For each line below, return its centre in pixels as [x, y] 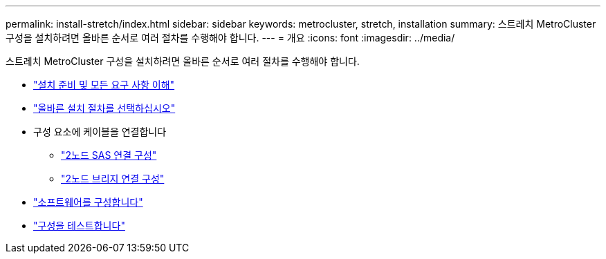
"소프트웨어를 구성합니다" [88, 202]
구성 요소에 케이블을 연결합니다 [100, 132]
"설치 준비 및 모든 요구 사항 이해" [104, 85]
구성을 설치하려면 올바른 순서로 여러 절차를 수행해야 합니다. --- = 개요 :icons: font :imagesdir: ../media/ [230, 38]
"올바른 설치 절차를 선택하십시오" [104, 108]
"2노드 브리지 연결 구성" [113, 179]
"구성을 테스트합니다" [79, 226]
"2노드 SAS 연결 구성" [109, 155]
